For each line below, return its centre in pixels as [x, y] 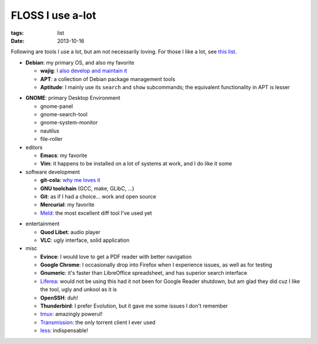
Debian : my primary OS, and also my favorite [80, 62]
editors [34, 147]
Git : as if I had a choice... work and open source [98, 196]
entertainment [43, 224]
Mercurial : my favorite [68, 205]
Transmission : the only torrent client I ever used [98, 322]
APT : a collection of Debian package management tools [108, 79]
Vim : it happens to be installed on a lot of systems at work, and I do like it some [136, 164]
